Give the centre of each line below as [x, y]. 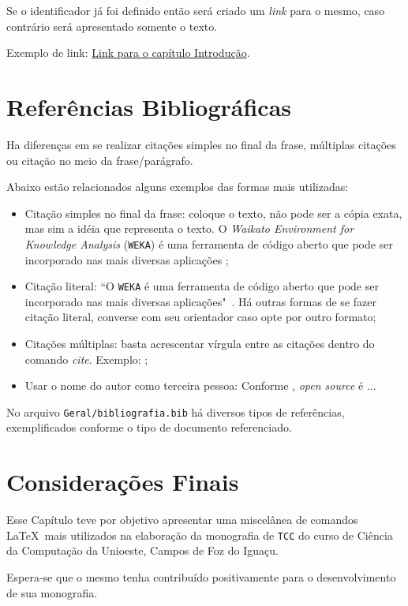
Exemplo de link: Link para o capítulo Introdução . [128, 52]
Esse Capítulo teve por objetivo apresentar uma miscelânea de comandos [182, 520]
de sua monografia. [52, 592]
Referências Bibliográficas [149, 106]
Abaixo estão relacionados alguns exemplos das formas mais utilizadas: [178, 187]
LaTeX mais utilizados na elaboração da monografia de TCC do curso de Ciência [200, 535]
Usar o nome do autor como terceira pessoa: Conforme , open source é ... [200, 385]
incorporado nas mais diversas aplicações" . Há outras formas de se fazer [200, 301]
